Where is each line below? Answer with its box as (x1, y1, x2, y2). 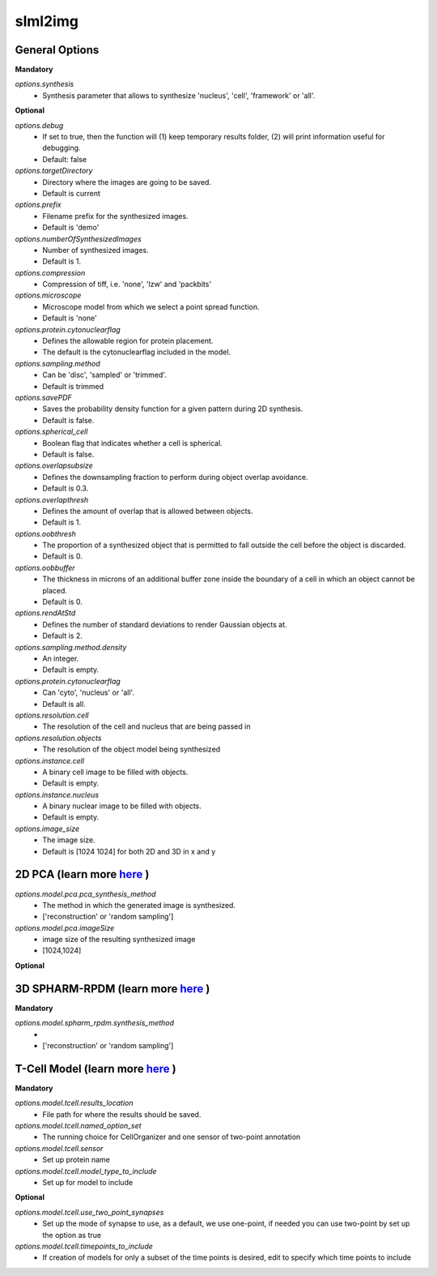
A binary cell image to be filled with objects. (42, 767, 189, 777)
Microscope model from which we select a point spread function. (42, 302, 260, 311)
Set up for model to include (42, 1177, 134, 1187)
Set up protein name (42, 1155, 111, 1165)
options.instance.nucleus (15, 790, 100, 799)
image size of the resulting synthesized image (42, 935, 196, 944)
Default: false (42, 154, 87, 164)
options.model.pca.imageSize (15, 923, 115, 932)
